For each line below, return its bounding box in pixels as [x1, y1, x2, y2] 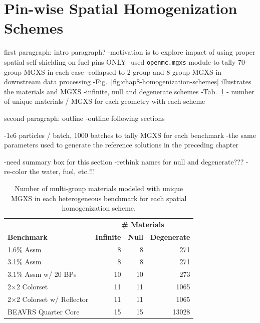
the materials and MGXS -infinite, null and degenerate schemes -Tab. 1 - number [4, 86, 254, 96]
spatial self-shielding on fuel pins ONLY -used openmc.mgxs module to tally [4, 56, 236, 67]
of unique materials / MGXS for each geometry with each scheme [4, 96, 205, 106]
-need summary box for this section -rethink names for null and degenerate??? [4, 156, 244, 167]
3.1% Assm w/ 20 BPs [8, 269, 77, 279]
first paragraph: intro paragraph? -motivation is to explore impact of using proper [4, 47, 255, 57]
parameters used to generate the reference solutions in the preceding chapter [4, 139, 238, 150]
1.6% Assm [8, 244, 42, 254]
